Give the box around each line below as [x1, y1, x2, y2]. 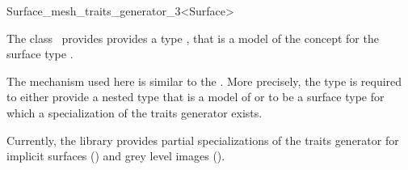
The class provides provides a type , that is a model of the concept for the [6, 29, 379, 46]
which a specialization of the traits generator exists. [6, 104, 263, 121]
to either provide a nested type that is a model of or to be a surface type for [6, 88, 385, 105]
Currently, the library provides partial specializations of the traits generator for [6, 131, 399, 148]
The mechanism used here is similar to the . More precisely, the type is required [6, 72, 402, 89]
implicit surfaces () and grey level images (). [6, 147, 225, 164]
